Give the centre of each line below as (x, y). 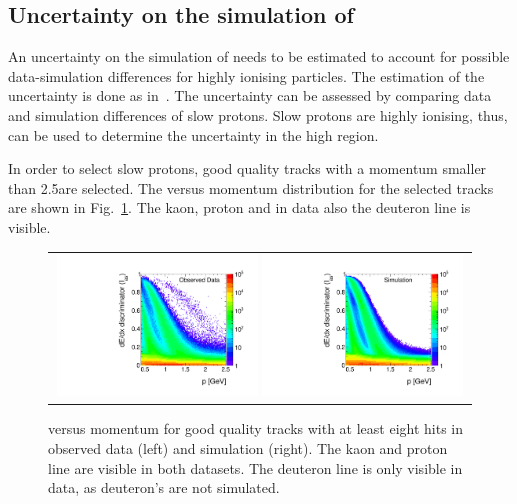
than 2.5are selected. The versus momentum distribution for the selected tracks (251, 187)
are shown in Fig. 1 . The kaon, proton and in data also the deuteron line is (239, 207)
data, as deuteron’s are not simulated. (164, 487)
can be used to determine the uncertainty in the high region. (193, 134)
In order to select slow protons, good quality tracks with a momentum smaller (247, 168)
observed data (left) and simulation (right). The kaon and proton (248, 447)
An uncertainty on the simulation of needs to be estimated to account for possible (259, 56)
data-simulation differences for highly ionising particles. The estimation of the (246, 75)
